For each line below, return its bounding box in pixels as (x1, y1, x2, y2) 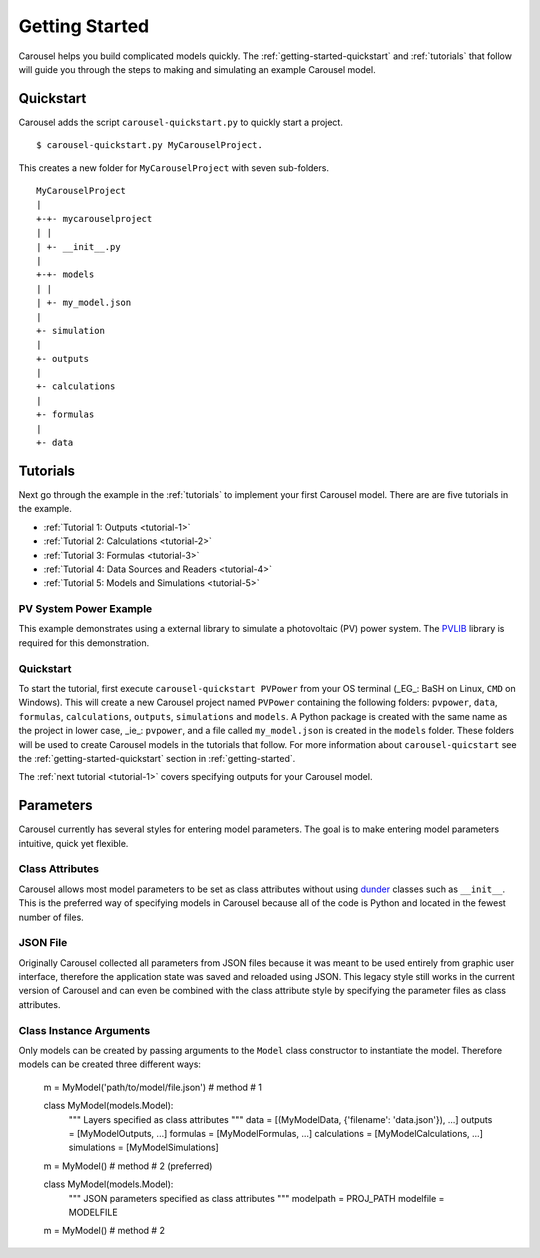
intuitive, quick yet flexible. (18, 837, 129, 849)
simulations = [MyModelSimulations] (68, 1141, 219, 1154)
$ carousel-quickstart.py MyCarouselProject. (36, 140, 264, 151)
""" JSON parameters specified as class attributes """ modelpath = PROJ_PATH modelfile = (68, 1192, 445, 1204)
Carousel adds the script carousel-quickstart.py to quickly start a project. (18, 116, 344, 128)
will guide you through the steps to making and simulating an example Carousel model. (18, 63, 376, 75)
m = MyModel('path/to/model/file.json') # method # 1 (43, 1081, 263, 1093)
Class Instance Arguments (18, 1023, 151, 1037)
